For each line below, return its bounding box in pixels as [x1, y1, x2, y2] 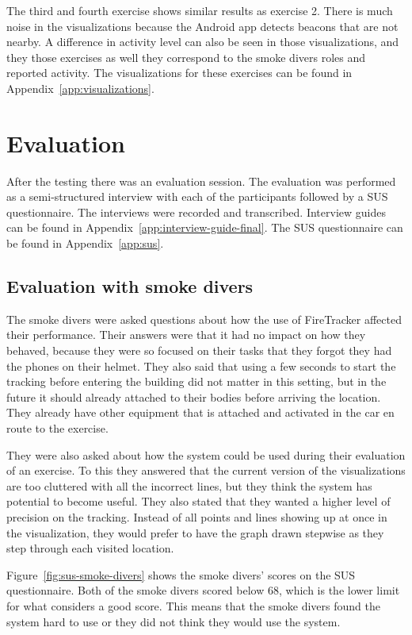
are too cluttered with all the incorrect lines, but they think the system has [6, 477, 372, 494]
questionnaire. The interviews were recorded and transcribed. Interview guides [6, 203, 386, 220]
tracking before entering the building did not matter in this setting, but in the [6, 373, 387, 390]
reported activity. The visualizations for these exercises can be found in [6, 64, 353, 81]
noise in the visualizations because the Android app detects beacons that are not [6, 17, 399, 34]
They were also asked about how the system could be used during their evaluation [6, 446, 406, 463]
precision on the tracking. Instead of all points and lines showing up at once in [6, 508, 387, 525]
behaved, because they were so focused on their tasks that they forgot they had [6, 342, 392, 359]
